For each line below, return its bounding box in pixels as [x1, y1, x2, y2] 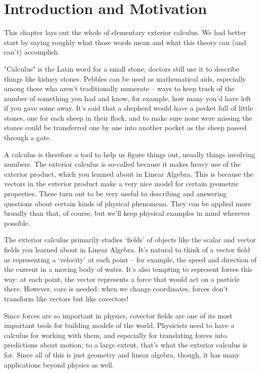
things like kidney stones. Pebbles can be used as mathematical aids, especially [4, 73, 246, 84]
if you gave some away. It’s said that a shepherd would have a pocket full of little [4, 103, 253, 113]
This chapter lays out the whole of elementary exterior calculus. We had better [4, 27, 246, 38]
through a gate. [4, 132, 52, 143]
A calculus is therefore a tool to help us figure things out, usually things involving [4, 149, 255, 159]
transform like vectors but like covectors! [4, 293, 129, 303]
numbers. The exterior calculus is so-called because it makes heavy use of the [4, 159, 241, 169]
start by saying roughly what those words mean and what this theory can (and [4, 37, 246, 47]
